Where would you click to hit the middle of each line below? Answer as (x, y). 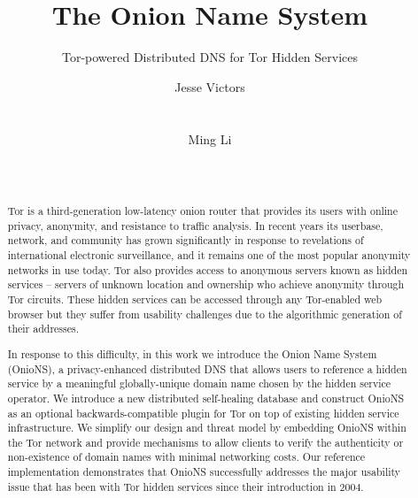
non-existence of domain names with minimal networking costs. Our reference (186, 457)
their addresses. (43, 329)
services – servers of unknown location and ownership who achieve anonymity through (206, 284)
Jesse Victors (210, 86)
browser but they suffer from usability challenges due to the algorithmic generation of (205, 314)
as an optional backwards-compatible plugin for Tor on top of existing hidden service (203, 413)
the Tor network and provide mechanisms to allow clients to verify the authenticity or (205, 442)
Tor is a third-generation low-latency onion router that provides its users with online (202, 211)
